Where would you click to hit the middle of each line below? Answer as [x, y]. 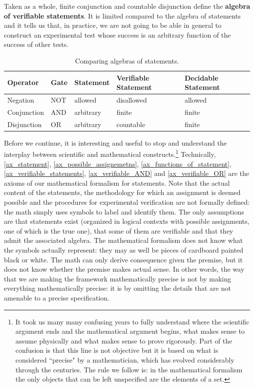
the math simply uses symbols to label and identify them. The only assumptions [124, 211]
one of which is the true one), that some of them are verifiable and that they [119, 230]
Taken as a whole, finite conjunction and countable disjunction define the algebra [127, 6]
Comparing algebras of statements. [127, 60]
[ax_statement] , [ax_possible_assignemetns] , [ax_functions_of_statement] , [118, 163]
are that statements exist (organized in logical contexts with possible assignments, [127, 221]
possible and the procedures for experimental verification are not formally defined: [127, 202]
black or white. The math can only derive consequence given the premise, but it [123, 259]
